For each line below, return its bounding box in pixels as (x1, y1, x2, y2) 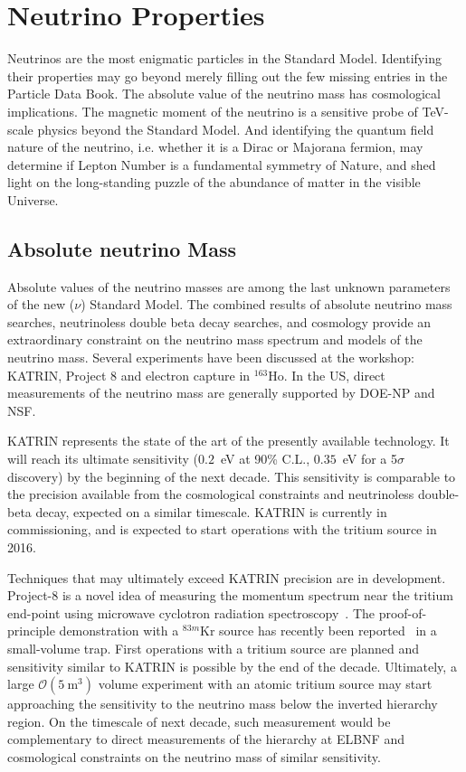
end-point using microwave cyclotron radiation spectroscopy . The (7, 603, 376, 622)
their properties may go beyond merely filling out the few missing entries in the (7, 66, 448, 85)
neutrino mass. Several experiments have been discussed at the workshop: (7, 348, 414, 367)
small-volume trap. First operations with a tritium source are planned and (7, 638, 419, 657)
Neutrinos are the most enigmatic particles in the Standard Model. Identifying (7, 49, 442, 68)
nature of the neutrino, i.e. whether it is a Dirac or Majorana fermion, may (7, 137, 423, 156)
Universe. (7, 190, 59, 209)
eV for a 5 (342, 449, 398, 468)
